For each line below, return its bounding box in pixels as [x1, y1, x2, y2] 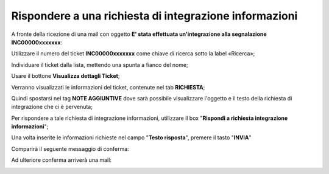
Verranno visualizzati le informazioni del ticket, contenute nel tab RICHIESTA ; [11, 83, 205, 91]
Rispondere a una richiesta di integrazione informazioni [11, 9, 298, 23]
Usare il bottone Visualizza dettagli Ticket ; [11, 72, 120, 80]
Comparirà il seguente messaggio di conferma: [11, 145, 129, 152]
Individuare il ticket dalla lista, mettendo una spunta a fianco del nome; [11, 61, 188, 68]
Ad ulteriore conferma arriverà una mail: [11, 156, 112, 164]
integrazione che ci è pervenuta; [11, 103, 93, 111]
